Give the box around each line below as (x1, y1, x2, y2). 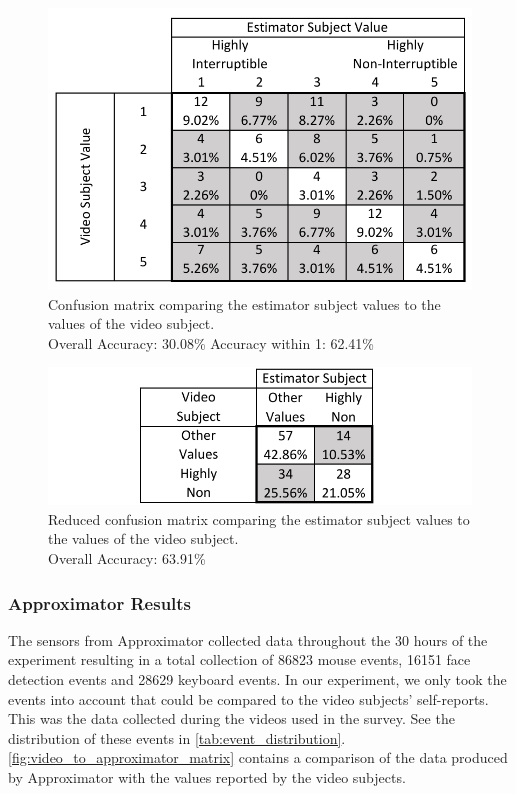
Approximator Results (8, 590, 192, 615)
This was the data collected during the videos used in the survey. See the (8, 708, 455, 729)
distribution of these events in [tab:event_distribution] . (8, 727, 346, 748)
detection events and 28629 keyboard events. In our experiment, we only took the (8, 669, 507, 689)
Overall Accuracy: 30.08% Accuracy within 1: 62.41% (48, 332, 374, 353)
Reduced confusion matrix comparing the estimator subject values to (48, 508, 470, 529)
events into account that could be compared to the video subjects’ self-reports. (8, 688, 489, 709)
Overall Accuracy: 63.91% (48, 548, 206, 568)
